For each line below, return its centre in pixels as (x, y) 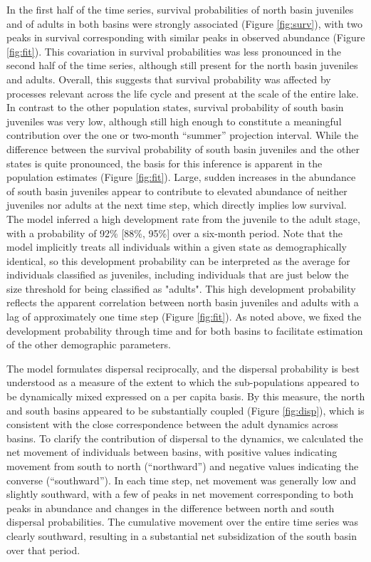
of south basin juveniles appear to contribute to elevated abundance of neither (177, 191)
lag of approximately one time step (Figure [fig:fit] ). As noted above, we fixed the (184, 317)
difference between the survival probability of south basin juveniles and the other (183, 149)
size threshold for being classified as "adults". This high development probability (181, 288)
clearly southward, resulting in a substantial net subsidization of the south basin (182, 535)
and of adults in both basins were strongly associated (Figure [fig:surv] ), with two (184, 23)
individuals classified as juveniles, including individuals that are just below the (178, 275)
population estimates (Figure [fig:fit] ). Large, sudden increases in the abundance (181, 177)
